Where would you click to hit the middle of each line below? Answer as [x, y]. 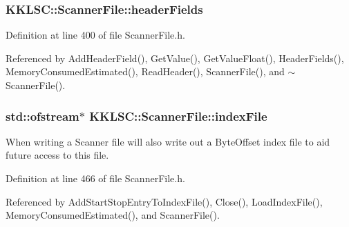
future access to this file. [57, 155]
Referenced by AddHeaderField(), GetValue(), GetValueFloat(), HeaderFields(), [175, 58]
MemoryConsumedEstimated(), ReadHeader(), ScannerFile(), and [145, 71]
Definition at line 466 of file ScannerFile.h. [95, 178]
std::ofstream [43, 116]
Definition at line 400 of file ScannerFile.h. [95, 35]
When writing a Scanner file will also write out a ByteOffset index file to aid [168, 141]
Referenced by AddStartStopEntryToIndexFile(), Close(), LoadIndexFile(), [164, 201]
